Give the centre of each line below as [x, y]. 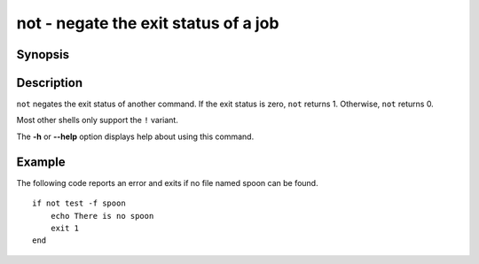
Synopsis [43, 54]
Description [50, 83]
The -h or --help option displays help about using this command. [135, 136]
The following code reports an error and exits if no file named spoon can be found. [167, 182]
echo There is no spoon [102, 216]
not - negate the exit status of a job [148, 23]
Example [41, 162]
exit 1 [65, 228]
